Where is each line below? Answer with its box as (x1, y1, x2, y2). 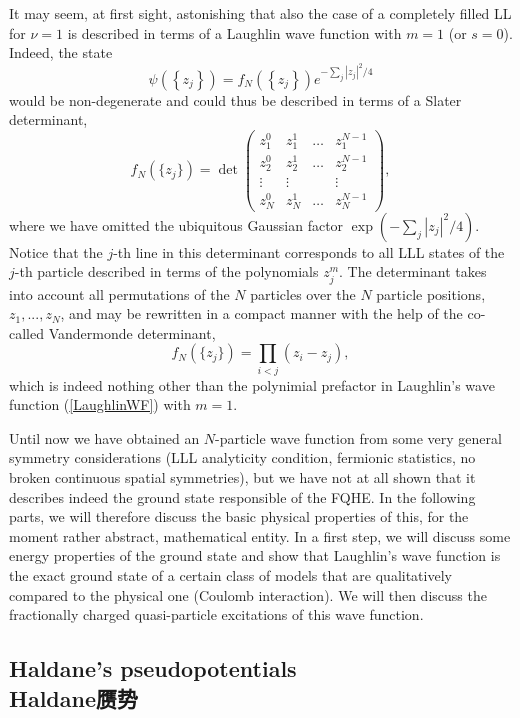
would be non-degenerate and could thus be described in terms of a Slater (9, 89, 462, 110)
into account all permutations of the (9, 283, 230, 304)
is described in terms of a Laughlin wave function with (67, 22, 402, 43)
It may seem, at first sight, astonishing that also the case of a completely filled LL (9, 3, 512, 23)
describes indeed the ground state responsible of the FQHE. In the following (9, 486, 476, 507)
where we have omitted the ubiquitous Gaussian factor (9, 214, 344, 235)
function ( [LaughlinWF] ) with (9, 394, 191, 415)
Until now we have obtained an (9, 427, 200, 448)
